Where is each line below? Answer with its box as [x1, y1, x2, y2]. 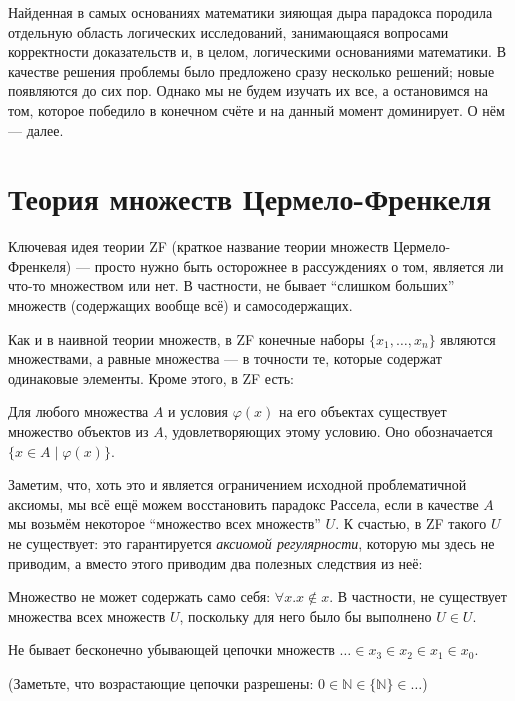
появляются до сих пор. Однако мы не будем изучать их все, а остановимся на [8, 80, 489, 101]
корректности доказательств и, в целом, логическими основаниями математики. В [8, 41, 506, 62]
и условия [168, 401, 229, 422]
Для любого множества [8, 401, 149, 422]
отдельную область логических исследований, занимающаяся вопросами [8, 21, 449, 42]
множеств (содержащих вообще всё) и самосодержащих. [8, 295, 353, 316]
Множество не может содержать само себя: [8, 586, 271, 607]
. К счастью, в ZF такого [335, 513, 487, 534]
